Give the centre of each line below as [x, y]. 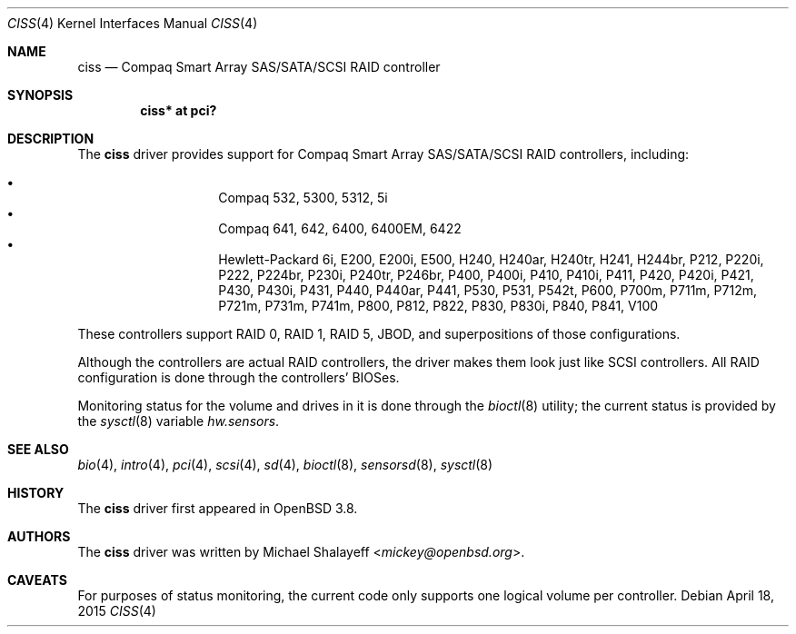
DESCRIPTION [51, 139]
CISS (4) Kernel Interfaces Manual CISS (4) [133, 23]
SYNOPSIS [40, 95]
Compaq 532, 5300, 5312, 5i [303, 198]
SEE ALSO [38, 449]
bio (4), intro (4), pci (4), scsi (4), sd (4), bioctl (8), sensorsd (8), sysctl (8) [285, 465]
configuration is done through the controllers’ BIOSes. [239, 377]
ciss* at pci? [179, 110]
